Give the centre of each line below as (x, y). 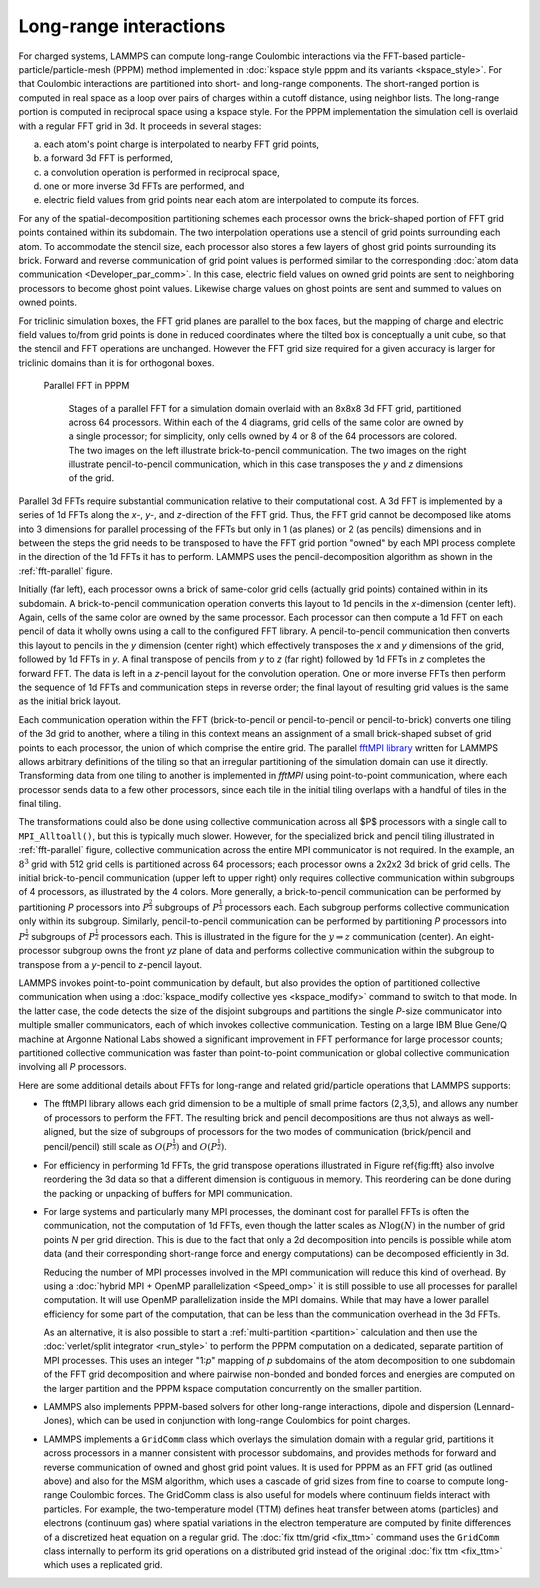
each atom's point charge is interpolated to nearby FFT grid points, (181, 144)
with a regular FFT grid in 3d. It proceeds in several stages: (140, 126)
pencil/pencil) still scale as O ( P (108, 1147)
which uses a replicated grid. (103, 1565)
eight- (482, 936)
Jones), (59, 1421)
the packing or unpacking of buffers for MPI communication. (168, 1193)
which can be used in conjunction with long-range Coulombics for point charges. (243, 1421)
